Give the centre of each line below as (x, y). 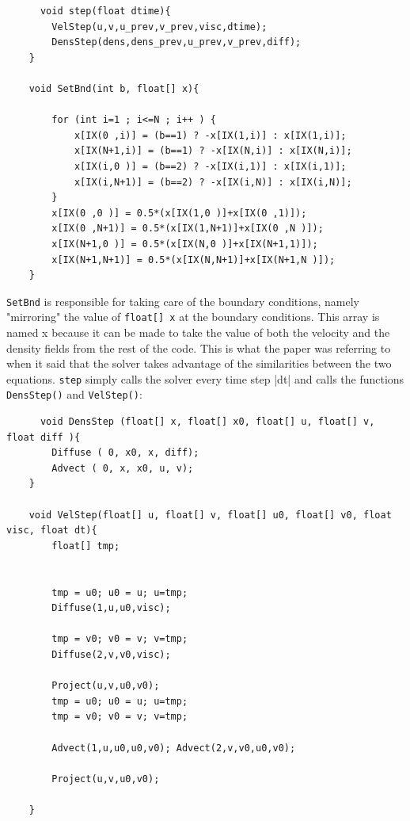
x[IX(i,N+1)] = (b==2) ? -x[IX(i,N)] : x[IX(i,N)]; (213, 182)
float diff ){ (44, 437)
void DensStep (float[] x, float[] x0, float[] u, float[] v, (207, 422)
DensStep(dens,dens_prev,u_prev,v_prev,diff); (177, 42)
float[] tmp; (86, 546)
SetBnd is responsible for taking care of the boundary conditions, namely (183, 301)
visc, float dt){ (52, 531)
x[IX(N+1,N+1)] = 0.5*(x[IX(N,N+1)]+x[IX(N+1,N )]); (194, 260)
